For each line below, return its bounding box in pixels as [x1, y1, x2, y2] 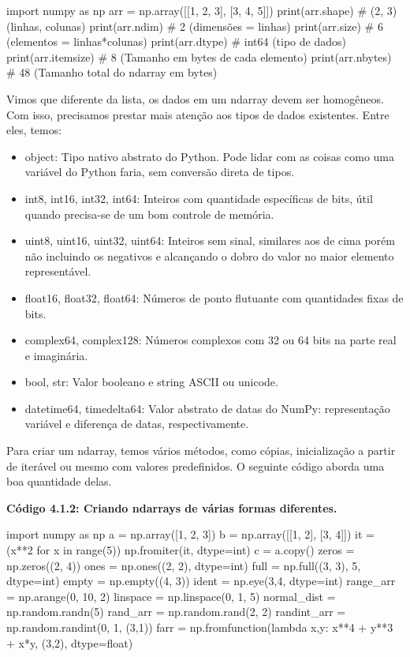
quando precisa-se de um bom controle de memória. [24, 205, 274, 222]
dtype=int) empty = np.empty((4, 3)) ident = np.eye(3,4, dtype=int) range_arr [6, 573, 396, 589]
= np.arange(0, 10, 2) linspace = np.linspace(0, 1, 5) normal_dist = [6, 588, 336, 604]
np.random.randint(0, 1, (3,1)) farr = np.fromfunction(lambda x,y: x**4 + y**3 [6, 619, 393, 635]
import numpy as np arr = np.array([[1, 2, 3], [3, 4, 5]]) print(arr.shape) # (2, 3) [6, 2, 397, 18]
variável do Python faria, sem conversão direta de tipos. [24, 163, 295, 180]
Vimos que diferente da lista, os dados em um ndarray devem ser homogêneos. [6, 90, 384, 107]
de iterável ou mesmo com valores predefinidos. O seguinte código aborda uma [6, 457, 385, 474]
